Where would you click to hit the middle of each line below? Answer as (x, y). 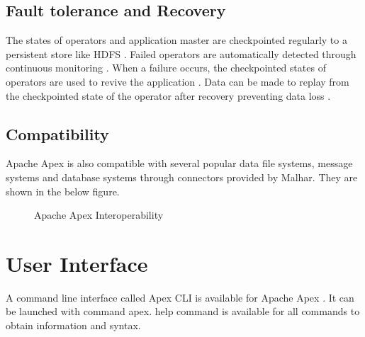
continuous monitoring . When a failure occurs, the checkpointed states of (166, 68)
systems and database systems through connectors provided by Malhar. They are (182, 177)
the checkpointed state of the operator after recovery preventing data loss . (168, 95)
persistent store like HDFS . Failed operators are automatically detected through (181, 53)
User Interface (77, 263)
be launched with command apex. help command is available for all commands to (183, 311)
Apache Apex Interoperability (99, 215)
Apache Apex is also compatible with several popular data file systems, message (179, 163)
